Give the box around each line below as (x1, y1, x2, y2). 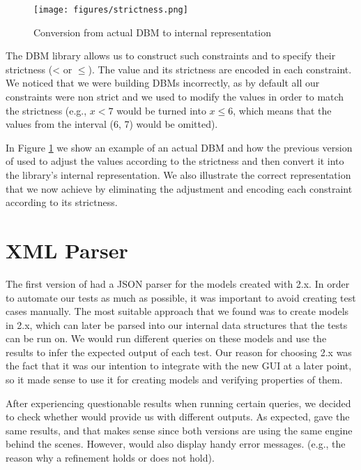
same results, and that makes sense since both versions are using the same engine (6, 423, 353, 437)
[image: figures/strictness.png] (33, 5, 188, 15)
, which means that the (233, 103, 332, 117)
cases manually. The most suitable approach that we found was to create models (6, 304, 349, 318)
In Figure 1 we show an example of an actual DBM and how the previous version (6, 140, 353, 154)
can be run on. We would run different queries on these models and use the (6, 331, 327, 346)
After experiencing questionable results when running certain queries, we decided (6, 395, 351, 410)
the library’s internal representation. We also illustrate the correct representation (6, 168, 351, 182)
